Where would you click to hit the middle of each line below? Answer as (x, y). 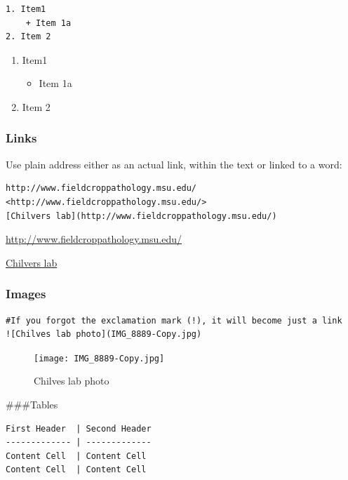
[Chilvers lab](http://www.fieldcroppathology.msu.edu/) (141, 216)
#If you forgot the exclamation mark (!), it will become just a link (174, 320)
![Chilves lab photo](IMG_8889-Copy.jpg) (104, 334)
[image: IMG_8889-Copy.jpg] (99, 358)
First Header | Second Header (79, 428)
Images (26, 294)
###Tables (32, 404)
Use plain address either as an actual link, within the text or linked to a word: (174, 164)
